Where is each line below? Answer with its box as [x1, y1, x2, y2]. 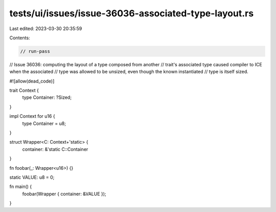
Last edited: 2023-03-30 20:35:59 [9, 25, 82, 32]
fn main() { [9, 183, 32, 190]
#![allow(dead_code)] [9, 78, 55, 84]
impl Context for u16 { [9, 113, 56, 119]
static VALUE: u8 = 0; [9, 174, 55, 180]
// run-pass [20, 48, 51, 54]
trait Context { [9, 87, 39, 94]
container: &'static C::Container [22, 146, 88, 152]
